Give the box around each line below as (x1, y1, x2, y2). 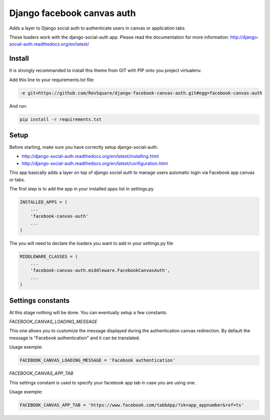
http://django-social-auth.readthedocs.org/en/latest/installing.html (21, 153, 159, 159)
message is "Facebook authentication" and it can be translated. (9, 335, 140, 341)
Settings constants (9, 296, 70, 305)
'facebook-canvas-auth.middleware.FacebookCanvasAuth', (30, 268, 170, 273)
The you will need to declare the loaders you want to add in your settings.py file (9, 240, 173, 246)
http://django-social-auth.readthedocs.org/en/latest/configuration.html (21, 160, 168, 166)
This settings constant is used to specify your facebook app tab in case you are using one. (9, 379, 196, 385)
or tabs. (9, 176, 25, 182)
